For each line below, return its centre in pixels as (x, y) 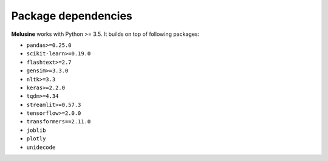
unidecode (41, 147)
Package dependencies (72, 16)
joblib (36, 130)
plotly (36, 139)
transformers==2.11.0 (59, 122)
